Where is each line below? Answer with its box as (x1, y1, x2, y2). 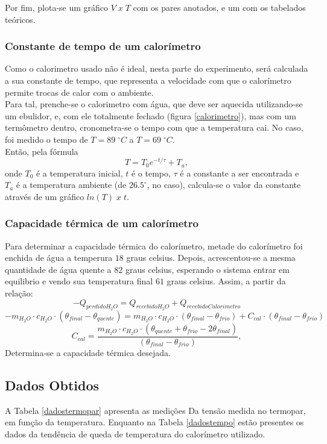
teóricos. (5, 13, 36, 25)
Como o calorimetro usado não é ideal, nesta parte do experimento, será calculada (5, 62, 308, 75)
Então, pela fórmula (5, 145, 78, 157)
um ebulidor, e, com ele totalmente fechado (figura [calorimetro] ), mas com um (5, 109, 296, 122)
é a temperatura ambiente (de (16, 178, 127, 191)
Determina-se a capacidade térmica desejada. (5, 346, 171, 358)
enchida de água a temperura (5, 251, 113, 264)
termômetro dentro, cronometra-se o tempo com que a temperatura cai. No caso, (5, 121, 303, 134)
